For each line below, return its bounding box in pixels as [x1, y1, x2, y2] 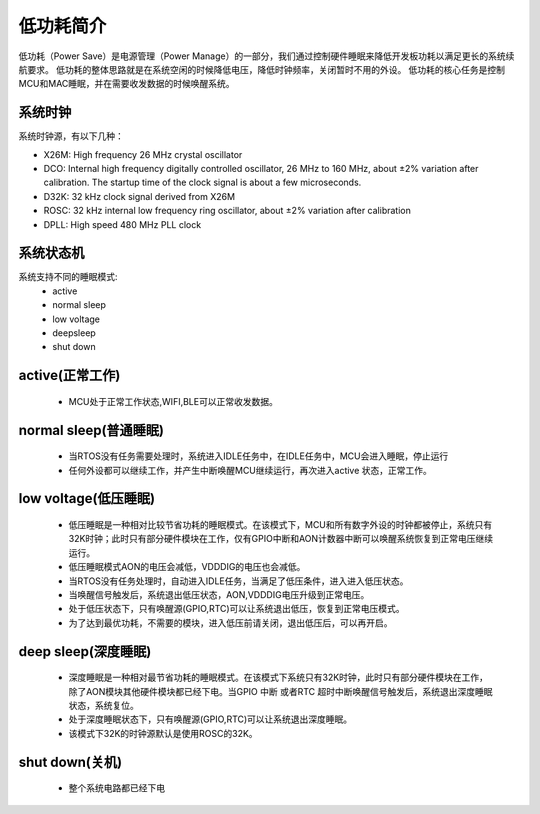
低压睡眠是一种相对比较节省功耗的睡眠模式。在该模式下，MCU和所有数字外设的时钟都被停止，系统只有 [68, 519, 493, 531]
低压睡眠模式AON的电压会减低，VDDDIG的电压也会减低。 [68, 561, 306, 573]
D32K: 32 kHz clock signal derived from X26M [43, 190, 235, 202]
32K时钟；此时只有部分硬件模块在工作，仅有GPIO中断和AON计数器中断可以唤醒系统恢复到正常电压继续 [68, 533, 494, 545]
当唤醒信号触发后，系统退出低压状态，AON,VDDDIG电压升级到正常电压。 [68, 589, 370, 600]
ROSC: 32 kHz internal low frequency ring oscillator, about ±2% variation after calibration [43, 205, 412, 217]
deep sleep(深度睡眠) [18, 643, 152, 660]
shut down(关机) [18, 753, 123, 770]
